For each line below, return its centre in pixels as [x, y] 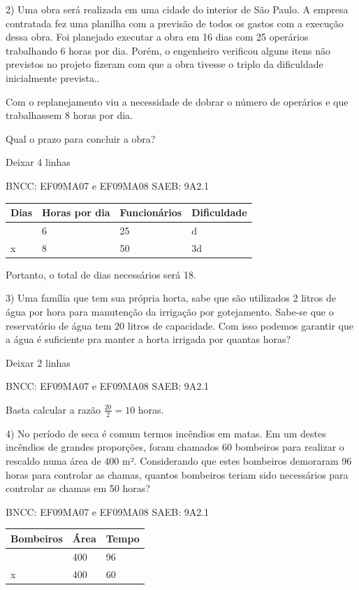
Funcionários [151, 212]
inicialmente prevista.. [53, 77]
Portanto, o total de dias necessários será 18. [101, 274]
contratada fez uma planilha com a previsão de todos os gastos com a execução [175, 23]
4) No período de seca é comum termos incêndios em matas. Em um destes [166, 433]
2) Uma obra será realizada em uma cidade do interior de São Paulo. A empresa [177, 9]
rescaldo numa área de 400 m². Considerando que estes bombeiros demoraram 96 [179, 460]
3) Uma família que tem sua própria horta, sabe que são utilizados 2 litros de [171, 298]
